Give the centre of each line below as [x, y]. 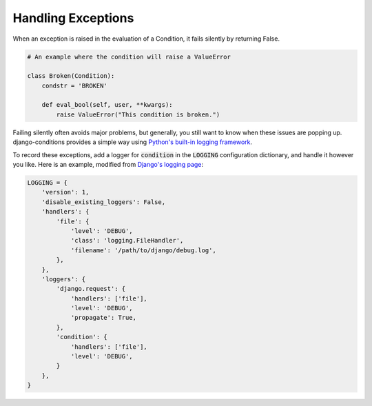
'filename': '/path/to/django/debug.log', [143, 250]
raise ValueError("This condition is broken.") [138, 114]
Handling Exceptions [73, 18]
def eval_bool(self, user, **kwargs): [107, 105]
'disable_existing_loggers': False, [103, 202]
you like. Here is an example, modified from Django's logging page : [108, 165]
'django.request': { [91, 289]
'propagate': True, [104, 318]
